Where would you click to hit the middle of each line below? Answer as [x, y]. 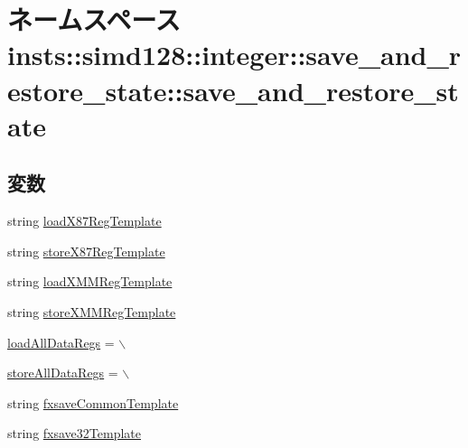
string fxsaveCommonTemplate [93, 402]
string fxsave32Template [74, 433]
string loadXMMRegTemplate [90, 281]
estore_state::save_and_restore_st [233, 90]
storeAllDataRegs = [63, 373]
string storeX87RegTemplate [86, 251]
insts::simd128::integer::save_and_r [234, 55]
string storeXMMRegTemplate [92, 311]
